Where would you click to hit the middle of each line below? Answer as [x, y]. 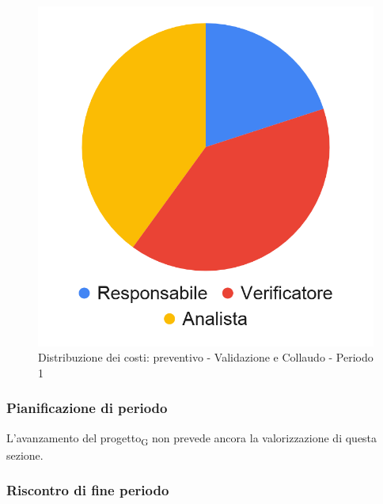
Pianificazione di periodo [87, 408]
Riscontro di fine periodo [88, 490]
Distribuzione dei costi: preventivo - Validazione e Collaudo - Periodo [206, 357]
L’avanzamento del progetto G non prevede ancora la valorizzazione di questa [192, 438]
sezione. [25, 455]
